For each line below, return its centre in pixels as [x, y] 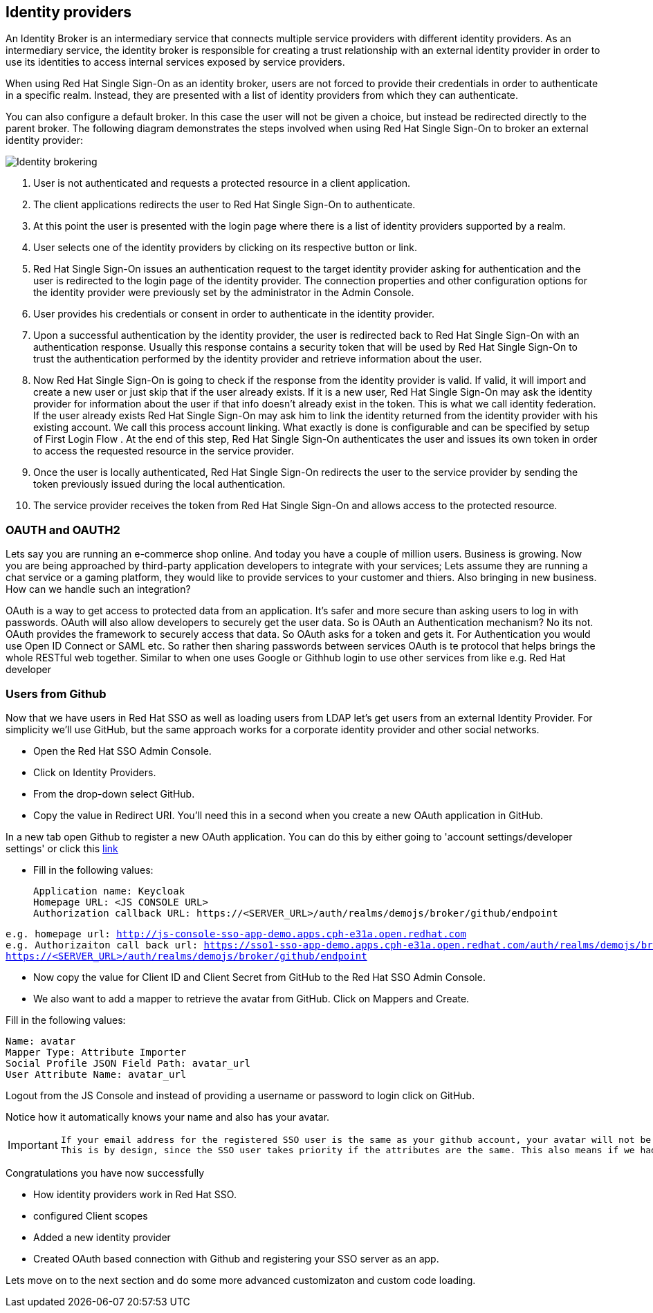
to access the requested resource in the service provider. [164, 451]
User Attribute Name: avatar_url [96, 1074]
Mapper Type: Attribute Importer [96, 1052]
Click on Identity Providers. [95, 772]
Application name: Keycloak [109, 891]
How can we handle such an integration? [98, 589]
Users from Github [56, 694]
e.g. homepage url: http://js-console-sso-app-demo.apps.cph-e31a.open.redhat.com [236, 934]
